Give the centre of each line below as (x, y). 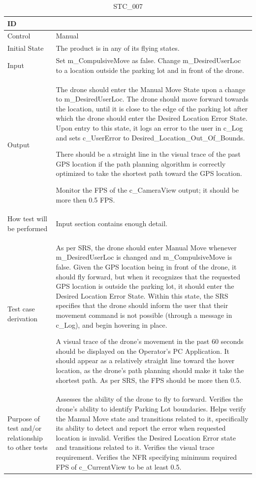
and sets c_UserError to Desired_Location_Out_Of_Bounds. (150, 137)
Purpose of (24, 418)
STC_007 (128, 6)
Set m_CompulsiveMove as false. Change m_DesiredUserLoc (148, 60)
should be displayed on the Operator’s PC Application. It (143, 351)
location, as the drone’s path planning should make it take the (150, 370)
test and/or (25, 428)
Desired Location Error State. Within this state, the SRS (142, 295)
